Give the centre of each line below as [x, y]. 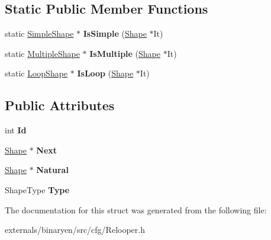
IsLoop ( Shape [105, 73]
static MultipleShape [42, 53]
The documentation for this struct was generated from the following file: [136, 209]
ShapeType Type [37, 189]
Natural [52, 170]
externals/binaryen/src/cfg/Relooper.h [75, 230]
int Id [16, 130]
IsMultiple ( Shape [125, 53]
